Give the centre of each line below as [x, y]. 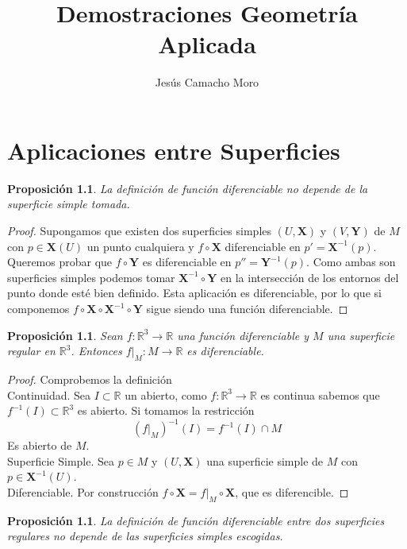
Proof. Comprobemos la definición [90, 379]
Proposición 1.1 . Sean [65, 335]
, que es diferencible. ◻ [292, 492]
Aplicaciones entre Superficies [174, 150]
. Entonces [96, 351]
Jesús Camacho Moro [207, 82]
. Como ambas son [351, 262]
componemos [38, 308]
